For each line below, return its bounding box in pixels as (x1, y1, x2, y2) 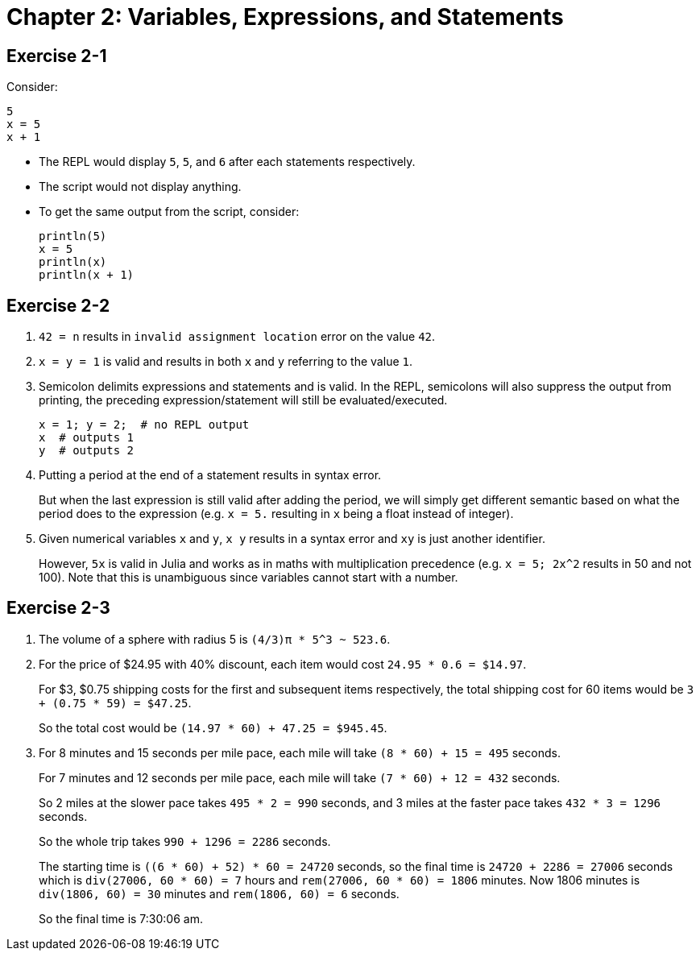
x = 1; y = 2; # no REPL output (39, 418, 250, 432)
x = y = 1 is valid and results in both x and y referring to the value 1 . (39, 354, 412, 369)
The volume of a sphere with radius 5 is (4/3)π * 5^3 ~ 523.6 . (39, 632, 391, 646)
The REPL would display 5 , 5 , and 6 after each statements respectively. (39, 155, 416, 169)
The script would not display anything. (39, 180, 242, 194)
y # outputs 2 (39, 444, 135, 458)
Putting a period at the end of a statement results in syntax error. (39, 468, 382, 483)
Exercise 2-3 (6, 598, 110, 619)
